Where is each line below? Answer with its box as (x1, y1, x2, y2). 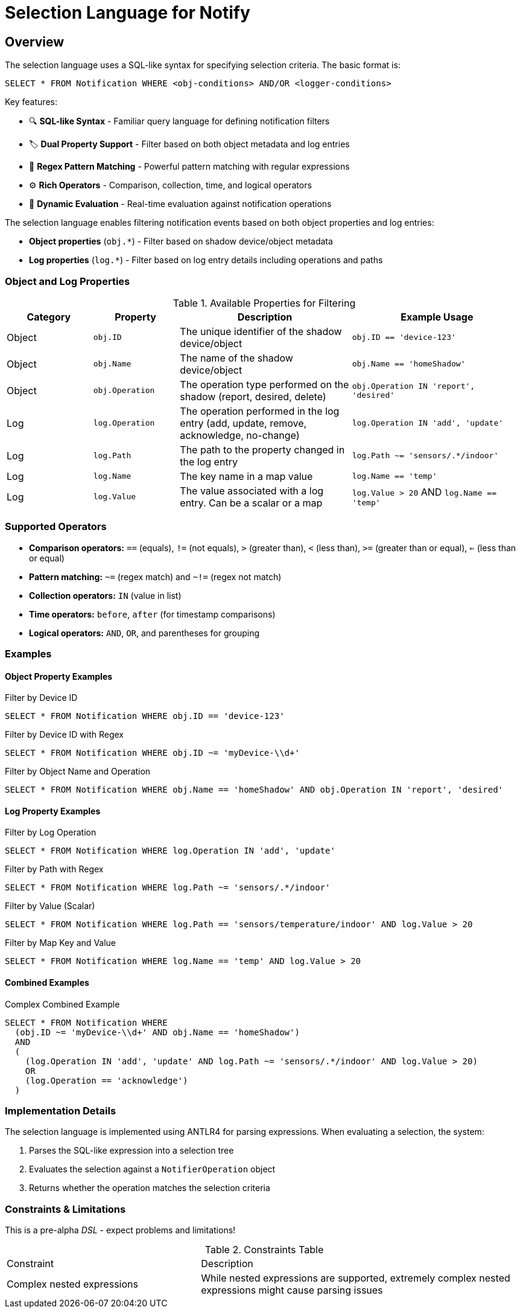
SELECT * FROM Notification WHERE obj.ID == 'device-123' (5, 711, 285, 721)
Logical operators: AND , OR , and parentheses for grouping (29, 627, 260, 638)
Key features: (5, 97, 57, 107)
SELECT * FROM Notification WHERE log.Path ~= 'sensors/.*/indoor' (5, 883, 331, 893)
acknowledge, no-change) (180, 429, 300, 441)
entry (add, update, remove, (180, 417, 307, 429)
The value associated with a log (180, 484, 324, 497)
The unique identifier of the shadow (180, 325, 342, 337)
